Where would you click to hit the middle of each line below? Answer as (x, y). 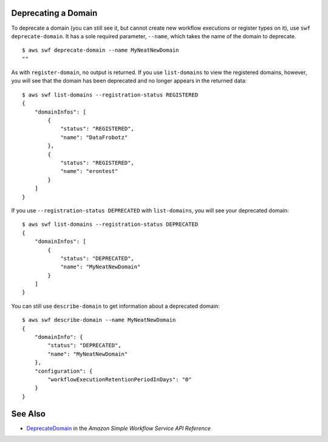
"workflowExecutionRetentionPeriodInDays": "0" (120, 379)
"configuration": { (63, 371)
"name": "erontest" (89, 171)
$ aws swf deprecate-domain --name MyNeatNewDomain (101, 50)
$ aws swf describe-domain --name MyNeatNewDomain (99, 320)
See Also (28, 414)
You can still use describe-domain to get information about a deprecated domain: (115, 306)
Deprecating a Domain (54, 13)
